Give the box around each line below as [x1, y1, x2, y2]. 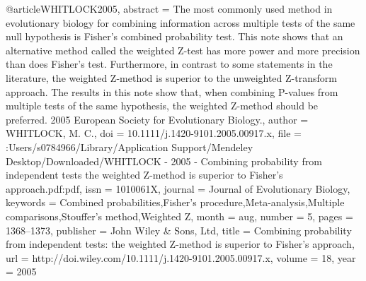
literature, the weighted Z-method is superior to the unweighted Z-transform [6, 70, 337, 85]
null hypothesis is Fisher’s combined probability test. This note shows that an [6, 29, 343, 44]
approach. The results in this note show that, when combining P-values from [6, 84, 338, 99]
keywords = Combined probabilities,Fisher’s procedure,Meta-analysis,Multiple [6, 195, 345, 210]
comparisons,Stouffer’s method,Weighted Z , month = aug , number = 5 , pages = [6, 208, 353, 223]
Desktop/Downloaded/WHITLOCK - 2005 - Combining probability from [6, 153, 322, 168]
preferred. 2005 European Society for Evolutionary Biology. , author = [6, 112, 309, 126]
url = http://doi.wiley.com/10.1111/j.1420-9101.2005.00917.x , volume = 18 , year [6, 250, 356, 265]
